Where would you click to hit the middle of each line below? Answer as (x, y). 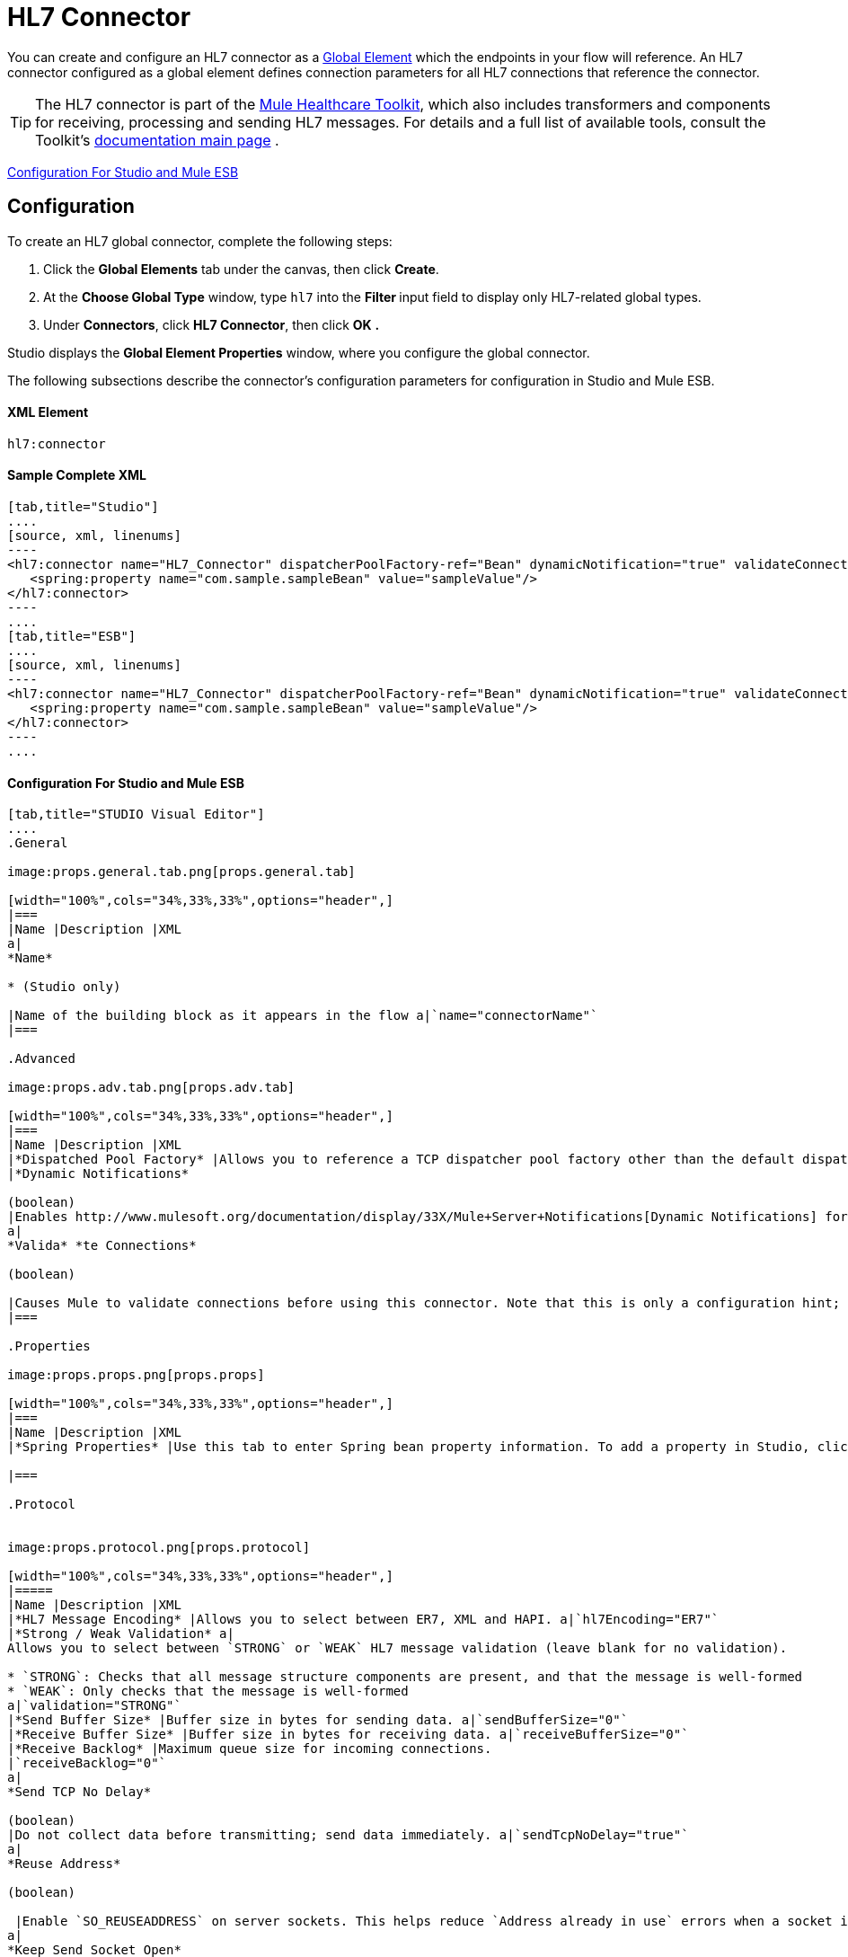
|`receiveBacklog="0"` (87, 1763)
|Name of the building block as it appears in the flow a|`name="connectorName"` (303, 1016)
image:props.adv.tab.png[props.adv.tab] (151, 1088)
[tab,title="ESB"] (72, 637)
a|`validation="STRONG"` (94, 1706)
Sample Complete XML (77, 475)
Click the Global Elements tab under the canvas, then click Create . (241, 269)
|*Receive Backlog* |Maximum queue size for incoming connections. (250, 1749)
